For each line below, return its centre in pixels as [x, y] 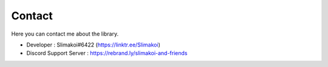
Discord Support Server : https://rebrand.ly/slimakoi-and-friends [107, 53]
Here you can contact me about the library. [65, 34]
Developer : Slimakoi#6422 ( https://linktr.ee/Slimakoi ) [93, 45]
